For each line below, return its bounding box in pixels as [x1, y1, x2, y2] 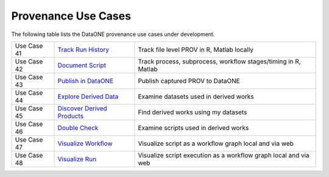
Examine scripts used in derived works [138, 123, 249, 132]
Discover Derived [57, 104, 108, 112]
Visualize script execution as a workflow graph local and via [138, 151, 310, 159]
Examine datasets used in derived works [138, 92, 254, 101]
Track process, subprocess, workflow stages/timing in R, [138, 57, 301, 65]
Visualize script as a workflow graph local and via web [138, 139, 294, 148]
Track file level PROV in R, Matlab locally [138, 45, 254, 54]
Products [57, 112, 84, 120]
